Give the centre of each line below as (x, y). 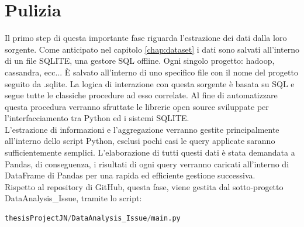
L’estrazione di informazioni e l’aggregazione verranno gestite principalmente (142, 129)
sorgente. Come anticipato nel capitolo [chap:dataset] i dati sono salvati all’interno (152, 49)
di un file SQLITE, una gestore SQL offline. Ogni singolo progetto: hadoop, (140, 61)
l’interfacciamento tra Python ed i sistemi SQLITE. (97, 118)
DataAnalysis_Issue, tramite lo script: (73, 198)
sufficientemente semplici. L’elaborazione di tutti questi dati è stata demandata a (150, 152)
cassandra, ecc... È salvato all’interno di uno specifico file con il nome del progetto (151, 72)
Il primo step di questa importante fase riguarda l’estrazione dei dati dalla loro (146, 38)
